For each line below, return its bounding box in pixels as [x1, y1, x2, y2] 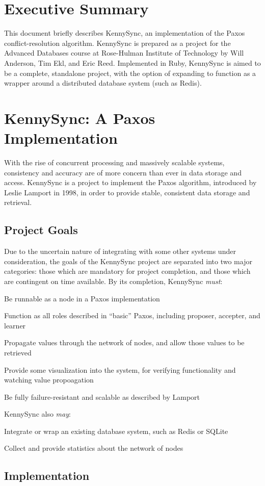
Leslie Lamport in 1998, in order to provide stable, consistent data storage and [4, 187, 250, 197]
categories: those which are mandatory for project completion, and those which [4, 266, 251, 276]
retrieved [4, 347, 32, 357]
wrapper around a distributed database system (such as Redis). [4, 78, 202, 88]
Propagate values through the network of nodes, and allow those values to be [4, 337, 245, 348]
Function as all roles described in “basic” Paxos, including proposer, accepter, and [4, 310, 260, 321]
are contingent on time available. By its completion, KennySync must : [4, 275, 223, 286]
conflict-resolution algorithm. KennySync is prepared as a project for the [4, 37, 231, 48]
